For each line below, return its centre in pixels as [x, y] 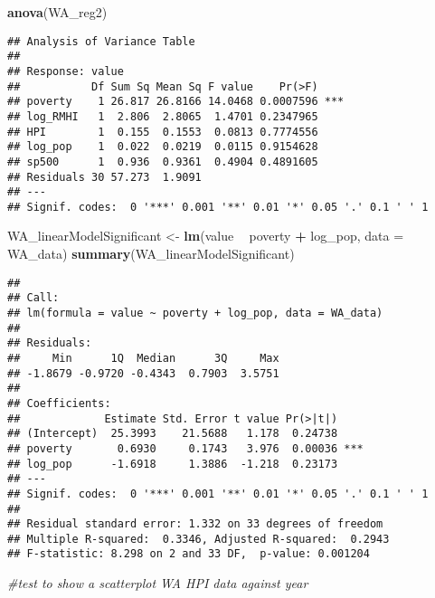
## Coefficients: [59, 403]
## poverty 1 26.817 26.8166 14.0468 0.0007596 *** [176, 102]
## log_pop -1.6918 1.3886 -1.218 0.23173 [173, 464]
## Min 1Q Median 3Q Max [143, 358]
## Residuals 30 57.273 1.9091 [104, 177]
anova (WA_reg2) [57, 12]
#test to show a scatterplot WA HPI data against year [158, 583]
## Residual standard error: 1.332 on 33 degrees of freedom [195, 524]
